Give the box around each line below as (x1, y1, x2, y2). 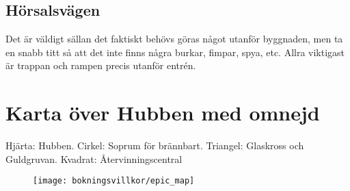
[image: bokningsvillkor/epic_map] (33, 176, 195, 186)
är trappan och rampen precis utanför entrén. (5, 58, 196, 73)
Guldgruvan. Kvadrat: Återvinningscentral (5, 151, 183, 166)
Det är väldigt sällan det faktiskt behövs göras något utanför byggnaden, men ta (5, 31, 343, 46)
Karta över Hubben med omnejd (5, 99, 320, 127)
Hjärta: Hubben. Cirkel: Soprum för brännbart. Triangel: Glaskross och (5, 138, 304, 153)
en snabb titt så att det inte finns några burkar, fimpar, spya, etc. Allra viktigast (5, 44, 345, 59)
